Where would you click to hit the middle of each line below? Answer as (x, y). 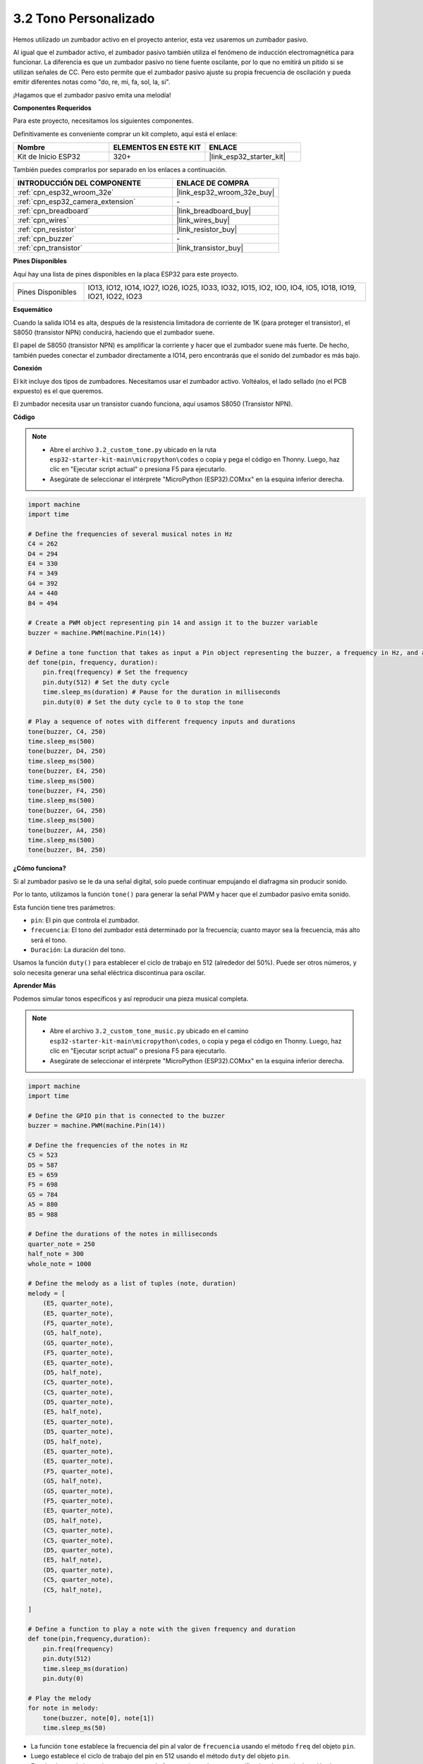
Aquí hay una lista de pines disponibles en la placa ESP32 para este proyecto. (126, 274)
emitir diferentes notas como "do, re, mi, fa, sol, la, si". (92, 82)
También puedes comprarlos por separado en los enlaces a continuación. (120, 170)
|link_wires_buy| (203, 220)
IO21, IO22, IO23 (115, 296)
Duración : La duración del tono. (78, 950)
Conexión (27, 368)
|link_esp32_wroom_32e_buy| (226, 193)
